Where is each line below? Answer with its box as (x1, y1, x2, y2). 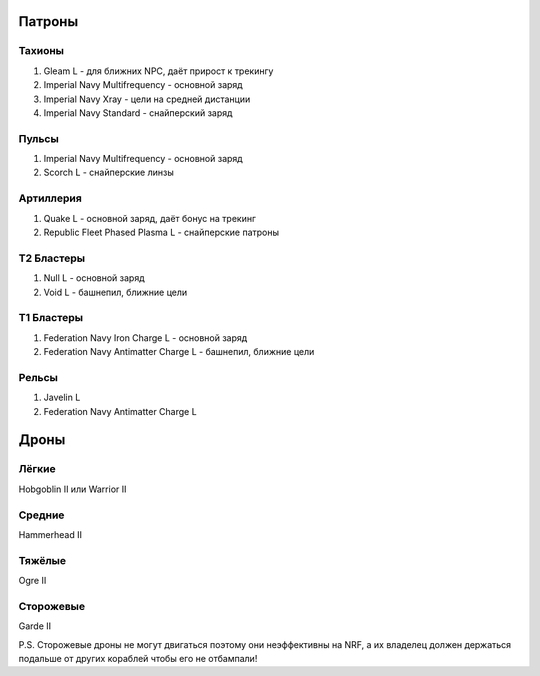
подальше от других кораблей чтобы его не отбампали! (18, 652, 258, 664)
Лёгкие (18, 462, 56, 476)
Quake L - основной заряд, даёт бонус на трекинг (43, 212, 257, 224)
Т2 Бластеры (18, 251, 85, 265)
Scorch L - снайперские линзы (43, 166, 174, 179)
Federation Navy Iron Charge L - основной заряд (43, 331, 248, 344)
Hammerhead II (18, 528, 82, 540)
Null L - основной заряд (43, 272, 145, 284)
